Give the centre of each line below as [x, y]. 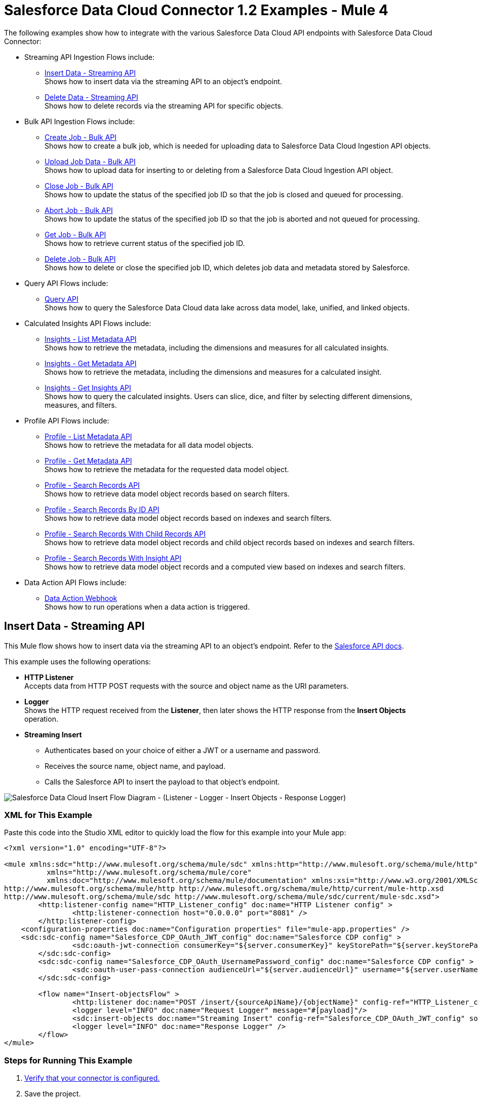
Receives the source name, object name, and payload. [135, 766]
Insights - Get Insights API [88, 387]
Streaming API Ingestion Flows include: [89, 57]
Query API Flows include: [66, 283]
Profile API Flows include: [67, 420]
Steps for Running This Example [68, 1060]
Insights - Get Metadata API [91, 363]
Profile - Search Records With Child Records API [125, 534]
